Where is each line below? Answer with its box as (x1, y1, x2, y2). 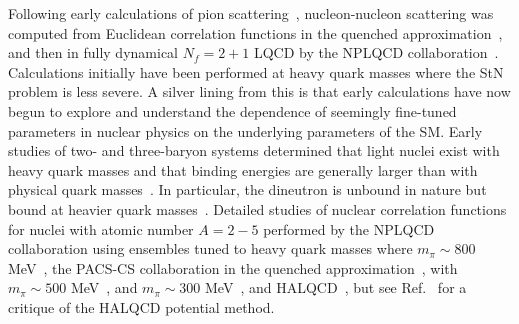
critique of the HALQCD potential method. (8, 296, 275, 317)
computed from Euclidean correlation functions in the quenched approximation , (8, 22, 503, 43)
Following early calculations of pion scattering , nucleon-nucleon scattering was (8, 3, 494, 23)
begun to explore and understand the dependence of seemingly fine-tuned (8, 100, 457, 121)
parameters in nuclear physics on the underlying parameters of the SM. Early (8, 120, 483, 141)
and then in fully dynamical (8, 42, 178, 63)
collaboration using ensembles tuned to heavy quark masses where (8, 238, 413, 259)
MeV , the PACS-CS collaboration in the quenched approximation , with (8, 257, 458, 278)
